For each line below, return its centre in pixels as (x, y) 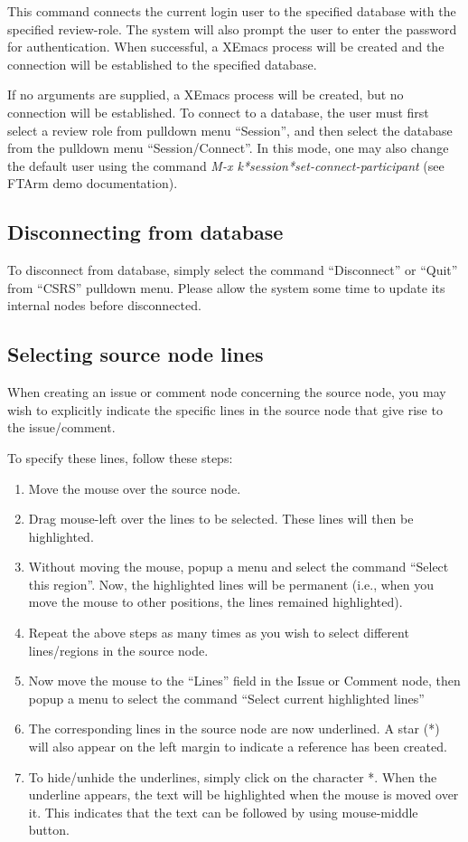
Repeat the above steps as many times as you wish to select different (219, 633)
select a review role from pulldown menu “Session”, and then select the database (230, 130)
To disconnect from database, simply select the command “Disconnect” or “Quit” (233, 270)
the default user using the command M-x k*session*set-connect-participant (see (226, 165)
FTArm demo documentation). (93, 183)
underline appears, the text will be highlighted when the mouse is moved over (243, 795)
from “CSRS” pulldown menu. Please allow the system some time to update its (226, 287)
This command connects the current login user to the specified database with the (232, 11)
